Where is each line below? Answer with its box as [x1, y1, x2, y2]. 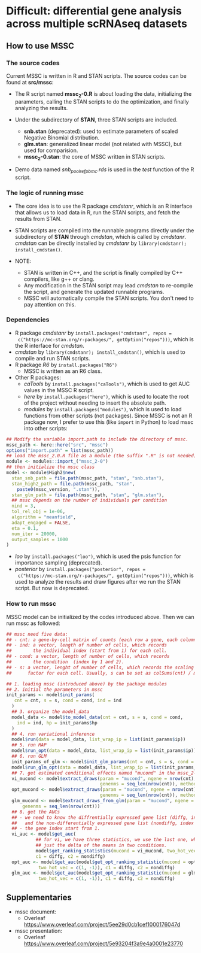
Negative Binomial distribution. [23, 133, 100, 141]
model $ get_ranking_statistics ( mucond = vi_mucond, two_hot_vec [35, 848, 197, 854]
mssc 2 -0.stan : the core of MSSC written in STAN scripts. [23, 153, 166, 162]
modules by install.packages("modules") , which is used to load [23, 405, 182, 412]
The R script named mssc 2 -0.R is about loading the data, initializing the [14, 90, 192, 99]
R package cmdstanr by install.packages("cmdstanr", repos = [14, 329, 172, 336]
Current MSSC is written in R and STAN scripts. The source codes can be [6, 72, 187, 79]
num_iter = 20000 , [11, 531, 58, 537]
